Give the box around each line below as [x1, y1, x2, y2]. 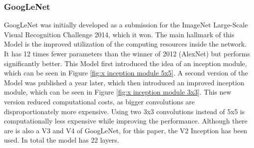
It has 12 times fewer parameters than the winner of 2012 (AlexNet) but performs [4, 49, 250, 58]
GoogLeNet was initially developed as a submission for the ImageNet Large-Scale [4, 20, 248, 30]
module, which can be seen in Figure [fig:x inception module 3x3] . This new [4, 87, 231, 97]
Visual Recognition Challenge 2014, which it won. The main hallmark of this [4, 29, 234, 39]
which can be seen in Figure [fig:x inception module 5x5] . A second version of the [4, 68, 248, 78]
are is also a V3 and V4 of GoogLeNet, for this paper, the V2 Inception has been [4, 125, 248, 135]
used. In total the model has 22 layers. [4, 135, 119, 145]
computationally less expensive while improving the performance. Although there [4, 116, 248, 126]
